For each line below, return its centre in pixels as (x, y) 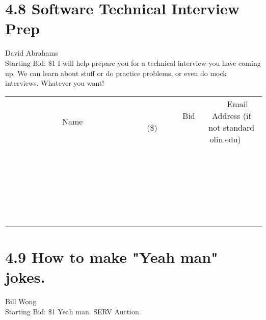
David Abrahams (32, 53)
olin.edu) (225, 139)
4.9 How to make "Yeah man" (112, 256)
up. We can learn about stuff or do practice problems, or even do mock (116, 73)
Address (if (232, 115)
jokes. (25, 277)
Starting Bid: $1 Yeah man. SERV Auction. (73, 311)
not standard (232, 127)
